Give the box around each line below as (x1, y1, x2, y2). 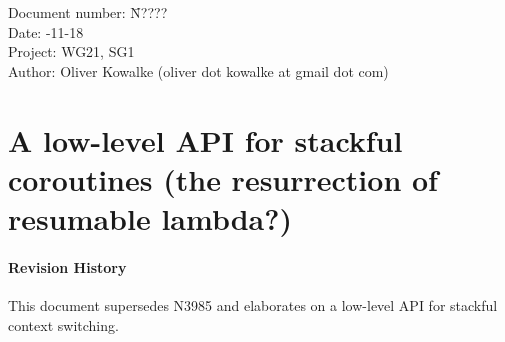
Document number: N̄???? (8, 2, 168, 22)
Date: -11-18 (8, 21, 84, 42)
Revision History (8, 256, 127, 277)
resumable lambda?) (8, 197, 292, 238)
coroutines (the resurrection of (8, 158, 438, 199)
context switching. (8, 314, 119, 335)
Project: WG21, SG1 (8, 41, 135, 62)
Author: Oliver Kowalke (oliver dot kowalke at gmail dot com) (8, 60, 389, 81)
